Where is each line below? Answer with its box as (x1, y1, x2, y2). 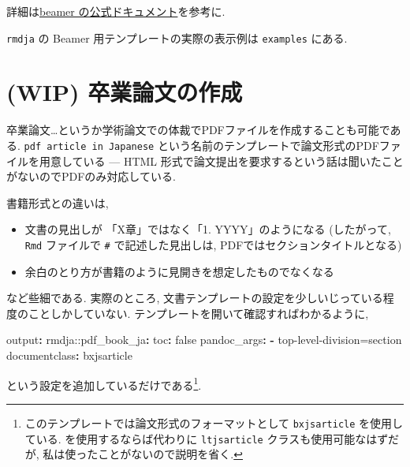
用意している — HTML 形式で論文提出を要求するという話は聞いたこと (39, 152, 404, 169)
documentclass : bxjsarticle (6, 347, 132, 364)
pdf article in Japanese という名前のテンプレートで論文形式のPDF (24, 136, 379, 153)
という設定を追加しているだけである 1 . (6, 374, 202, 393)
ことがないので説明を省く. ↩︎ (98, 446, 243, 462)
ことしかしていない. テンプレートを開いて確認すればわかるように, (28, 304, 369, 321)
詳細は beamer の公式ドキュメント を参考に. (6, 3, 225, 19)
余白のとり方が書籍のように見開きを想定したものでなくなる (24, 263, 334, 279)
